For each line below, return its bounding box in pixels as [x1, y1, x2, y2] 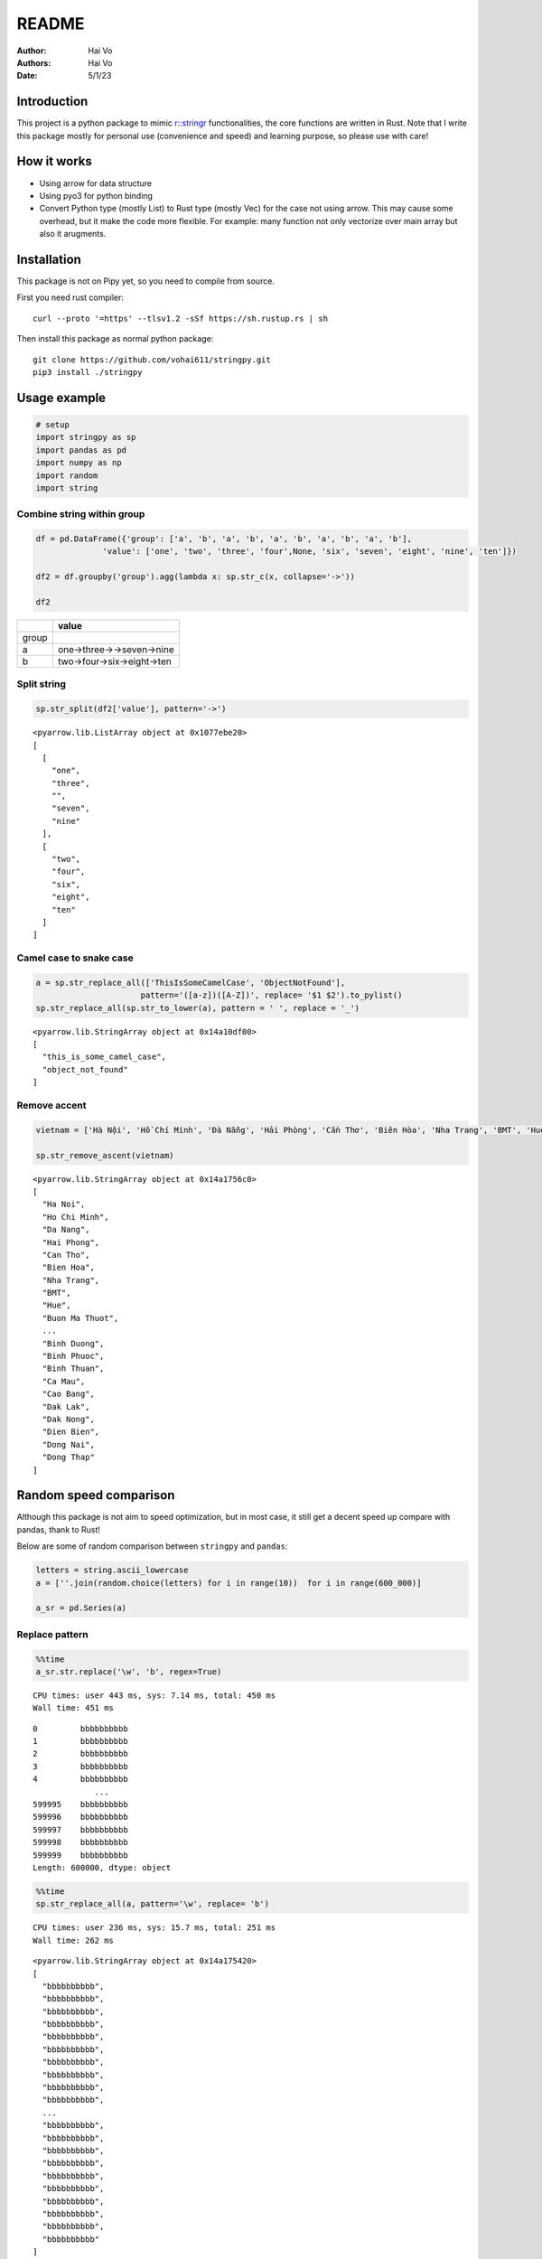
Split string [16, 678, 67, 690]
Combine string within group [16, 508, 145, 520]
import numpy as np [35, 457, 122, 468]
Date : [16, 70, 38, 81]
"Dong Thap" [42, 1452, 95, 1463]
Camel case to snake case [16, 951, 135, 964]
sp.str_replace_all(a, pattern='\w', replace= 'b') [35, 1898, 270, 1909]
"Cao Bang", [42, 1389, 95, 1400]
